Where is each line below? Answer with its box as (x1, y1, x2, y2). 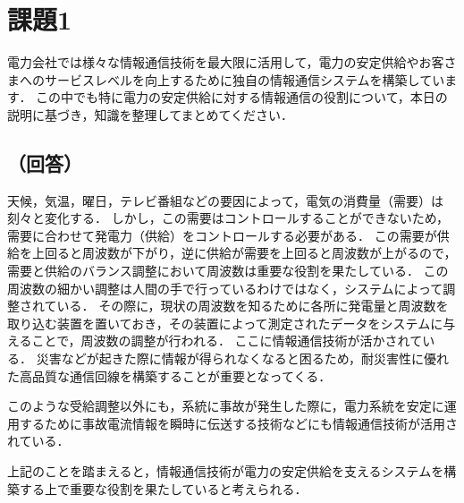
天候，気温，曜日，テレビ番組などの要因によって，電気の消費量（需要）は (7, 191, 443, 209)
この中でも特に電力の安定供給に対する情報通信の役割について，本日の (36, 88, 448, 107)
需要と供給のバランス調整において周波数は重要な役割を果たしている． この (7, 261, 449, 280)
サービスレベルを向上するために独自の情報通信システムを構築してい (44, 70, 445, 89)
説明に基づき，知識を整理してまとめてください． (7, 105, 294, 124)
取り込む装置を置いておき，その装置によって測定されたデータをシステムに (7, 313, 443, 332)
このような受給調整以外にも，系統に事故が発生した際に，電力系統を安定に (7, 396, 444, 415)
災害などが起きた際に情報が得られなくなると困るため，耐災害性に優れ (36, 349, 449, 368)
